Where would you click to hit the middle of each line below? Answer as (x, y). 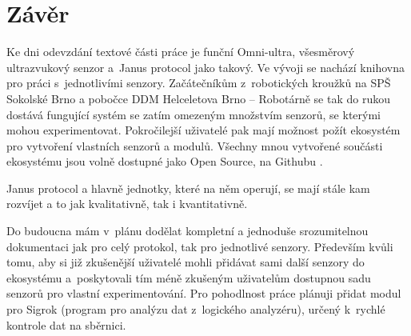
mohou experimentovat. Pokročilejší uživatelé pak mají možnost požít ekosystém (204, 130)
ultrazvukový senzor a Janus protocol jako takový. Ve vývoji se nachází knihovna (205, 67)
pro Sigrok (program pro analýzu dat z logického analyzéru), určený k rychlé (196, 309)
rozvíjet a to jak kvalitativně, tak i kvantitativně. (127, 204)
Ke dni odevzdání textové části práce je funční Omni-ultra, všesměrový (181, 52)
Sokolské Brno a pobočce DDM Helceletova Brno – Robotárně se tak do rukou (198, 98)
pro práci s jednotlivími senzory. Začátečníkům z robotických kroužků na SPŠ (199, 83)
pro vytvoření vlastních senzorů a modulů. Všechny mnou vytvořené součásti (195, 145)
